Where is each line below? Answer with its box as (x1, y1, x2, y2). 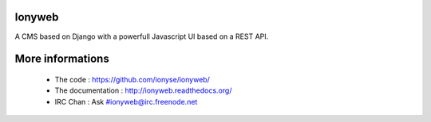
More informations (14, 52, 109, 66)
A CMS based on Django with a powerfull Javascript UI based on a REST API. (14, 32, 269, 41)
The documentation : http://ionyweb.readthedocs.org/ (54, 86, 232, 95)
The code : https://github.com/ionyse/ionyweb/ (54, 74, 211, 84)
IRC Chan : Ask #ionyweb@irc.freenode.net (54, 97, 198, 106)
